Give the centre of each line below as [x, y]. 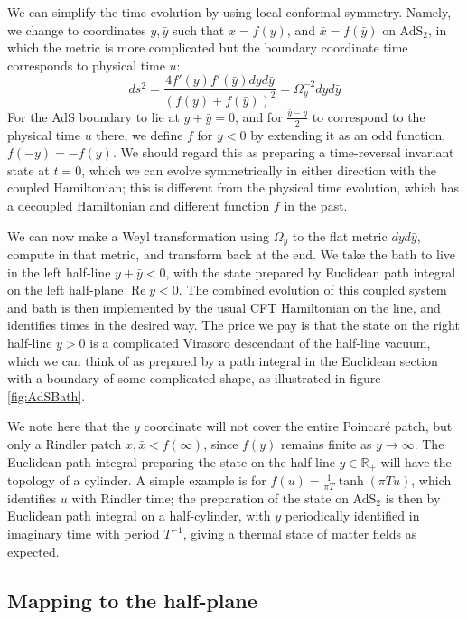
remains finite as [326, 443]
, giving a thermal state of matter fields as [300, 534]
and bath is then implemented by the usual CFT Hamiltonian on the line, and [224, 307]
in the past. [316, 205]
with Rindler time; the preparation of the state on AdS [224, 497]
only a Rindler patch [65, 443]
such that [199, 29]
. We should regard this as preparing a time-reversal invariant [283, 152]
